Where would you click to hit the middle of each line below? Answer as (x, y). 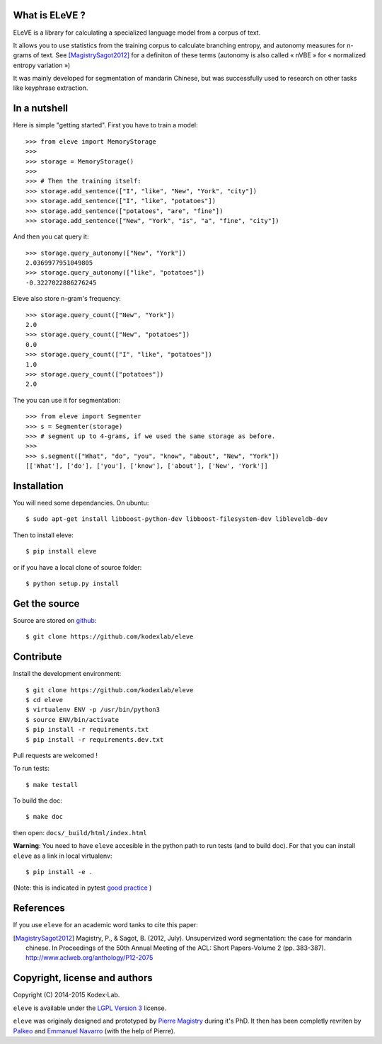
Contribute (37, 657)
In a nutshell (41, 109)
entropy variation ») (42, 65)
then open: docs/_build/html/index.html (80, 832)
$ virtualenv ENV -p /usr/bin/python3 (93, 710)
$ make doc (45, 817)
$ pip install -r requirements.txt (87, 730)
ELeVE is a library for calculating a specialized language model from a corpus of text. (137, 33)
